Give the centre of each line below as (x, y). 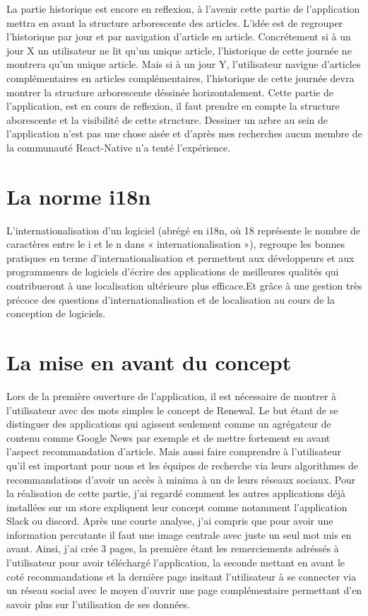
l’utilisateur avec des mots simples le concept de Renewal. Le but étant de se (172, 410)
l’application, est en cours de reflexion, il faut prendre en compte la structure (173, 106)
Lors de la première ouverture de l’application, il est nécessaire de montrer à (172, 395)
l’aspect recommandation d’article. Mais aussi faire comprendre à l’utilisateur (174, 451)
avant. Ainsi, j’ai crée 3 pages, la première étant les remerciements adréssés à (173, 548)
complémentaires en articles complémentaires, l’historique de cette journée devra (180, 78)
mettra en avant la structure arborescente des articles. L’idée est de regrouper (175, 22)
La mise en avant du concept (149, 362)
